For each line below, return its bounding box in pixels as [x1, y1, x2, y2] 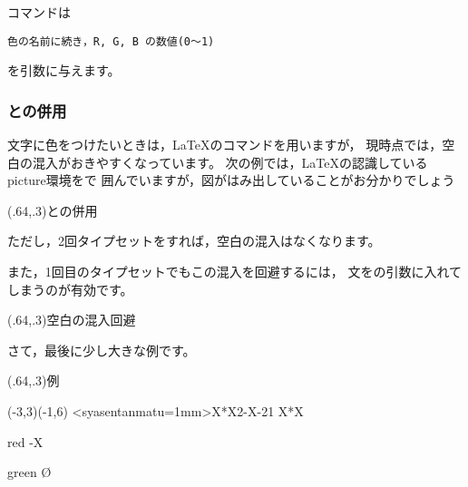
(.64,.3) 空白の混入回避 [7, 310, 136, 329]
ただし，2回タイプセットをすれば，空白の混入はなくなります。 [7, 231, 381, 250]
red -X [7, 432, 44, 451]
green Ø [7, 463, 52, 482]
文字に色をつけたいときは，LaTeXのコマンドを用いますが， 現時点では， [7, 135, 443, 154]
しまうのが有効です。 [7, 279, 133, 298]
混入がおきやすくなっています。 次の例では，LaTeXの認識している [32, 152, 428, 171]
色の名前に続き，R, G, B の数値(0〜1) [7, 34, 215, 48]
